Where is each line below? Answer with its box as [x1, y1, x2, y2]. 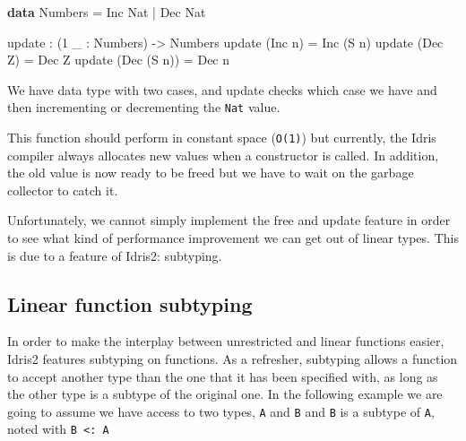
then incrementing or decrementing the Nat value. [7, 98, 280, 117]
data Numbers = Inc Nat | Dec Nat [7, 3, 206, 21]
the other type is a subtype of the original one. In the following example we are [7, 385, 443, 403]
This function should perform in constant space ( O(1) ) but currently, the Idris [7, 128, 436, 147]
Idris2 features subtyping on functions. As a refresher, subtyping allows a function [7, 350, 458, 368]
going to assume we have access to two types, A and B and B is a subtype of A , [7, 402, 435, 420]
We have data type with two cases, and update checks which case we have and [7, 80, 437, 99]
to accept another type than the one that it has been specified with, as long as [7, 367, 438, 385]
